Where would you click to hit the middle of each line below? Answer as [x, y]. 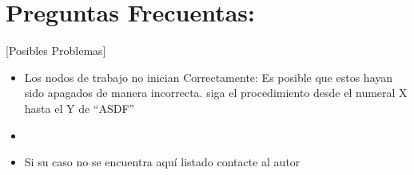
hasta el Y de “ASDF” [80, 108]
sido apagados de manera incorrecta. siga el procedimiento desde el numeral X [216, 93]
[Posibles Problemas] [56, 51]
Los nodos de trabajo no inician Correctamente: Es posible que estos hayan [209, 77]
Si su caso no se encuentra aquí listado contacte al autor [162, 162]
